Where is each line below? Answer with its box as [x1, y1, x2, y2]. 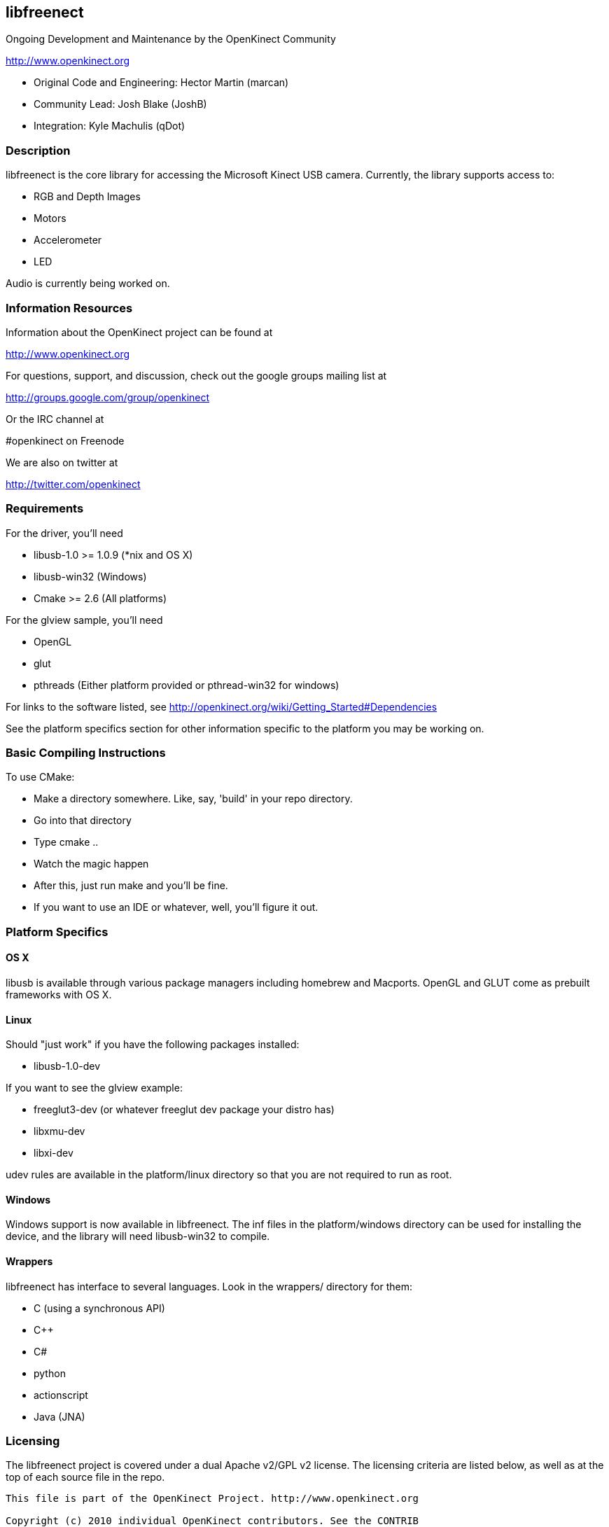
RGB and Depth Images [34, 190, 141, 203]
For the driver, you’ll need [6, 527, 123, 539]
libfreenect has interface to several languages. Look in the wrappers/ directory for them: [6, 1280, 413, 1292]
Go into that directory [34, 814, 132, 827]
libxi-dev [34, 1147, 73, 1159]
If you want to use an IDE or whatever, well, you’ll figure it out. [34, 901, 318, 914]
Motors [34, 212, 66, 225]
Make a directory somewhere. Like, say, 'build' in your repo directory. [34, 793, 353, 805]
